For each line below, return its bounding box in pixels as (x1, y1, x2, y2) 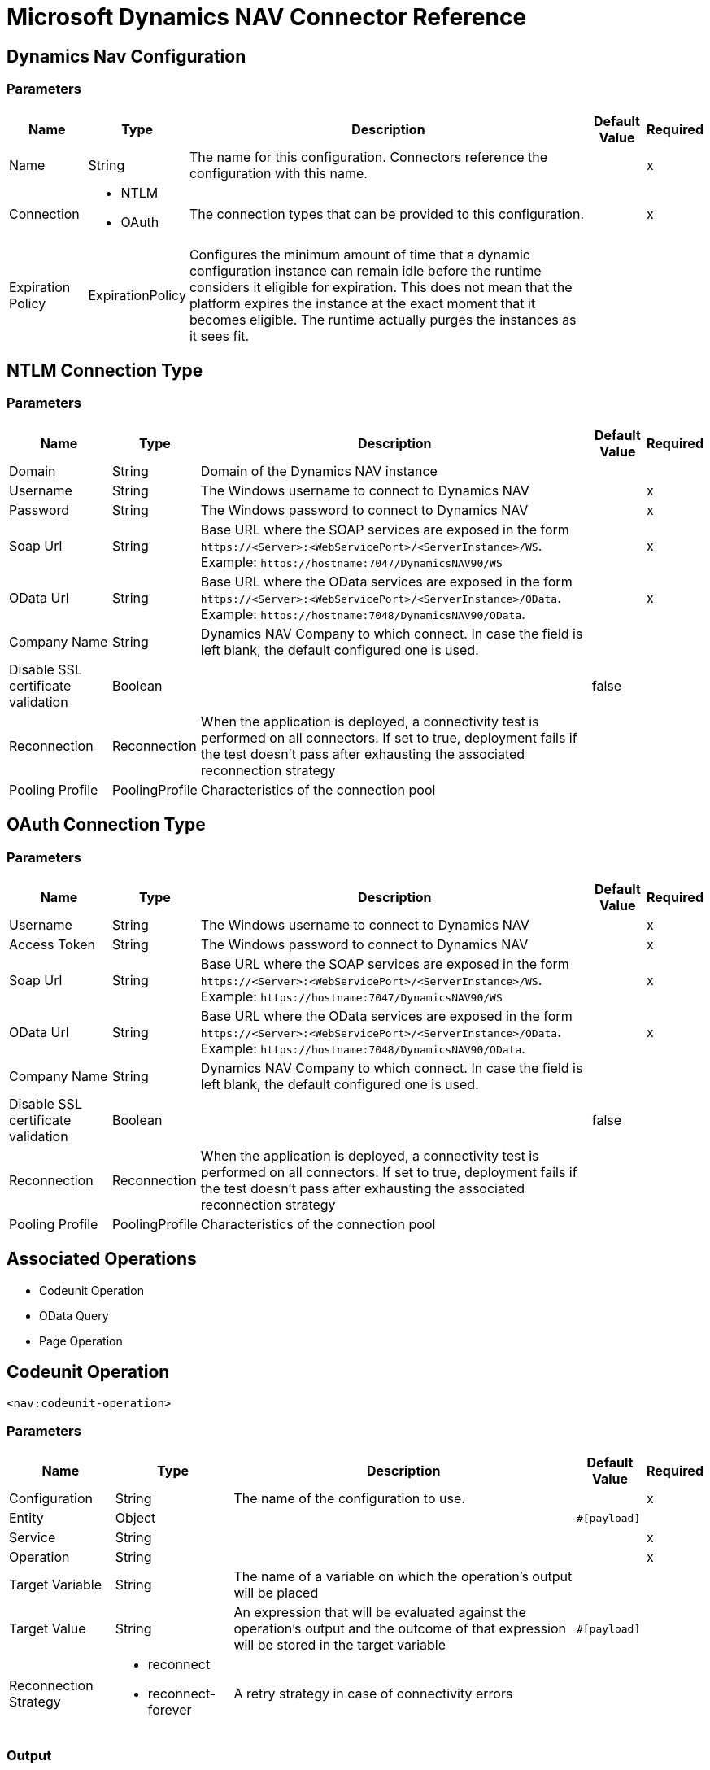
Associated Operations (7, 1249, 197, 1270)
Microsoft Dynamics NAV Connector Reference (7, 3, 527, 31)
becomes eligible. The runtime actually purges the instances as (189, 311, 577, 328)
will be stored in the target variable (233, 1637, 446, 1654)
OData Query (39, 1308, 109, 1323)
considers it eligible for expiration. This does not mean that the (189, 278, 573, 295)
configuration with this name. (189, 164, 368, 181)
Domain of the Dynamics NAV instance (200, 462, 438, 479)
